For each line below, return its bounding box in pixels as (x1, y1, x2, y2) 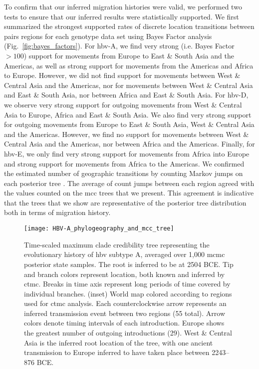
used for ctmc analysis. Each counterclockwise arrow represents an (24, 298, 227, 308)
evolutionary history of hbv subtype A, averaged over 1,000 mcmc (24, 249, 225, 259)
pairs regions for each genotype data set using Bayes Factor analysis (4, 30, 212, 41)
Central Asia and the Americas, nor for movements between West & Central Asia (4, 79, 253, 90)
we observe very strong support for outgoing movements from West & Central (4, 99, 242, 109)
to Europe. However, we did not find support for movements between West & (4, 70, 241, 80)
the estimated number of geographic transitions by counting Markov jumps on (4, 168, 243, 178)
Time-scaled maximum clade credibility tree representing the (24, 239, 210, 249)
